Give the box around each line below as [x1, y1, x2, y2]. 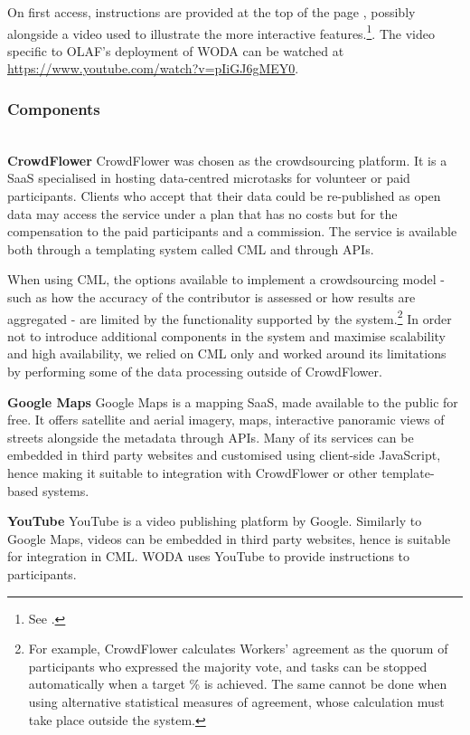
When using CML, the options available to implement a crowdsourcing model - [7, 270, 445, 289]
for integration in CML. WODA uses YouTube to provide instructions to [7, 547, 410, 566]
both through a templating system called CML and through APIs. [7, 239, 374, 258]
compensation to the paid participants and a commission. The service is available [7, 222, 457, 241]
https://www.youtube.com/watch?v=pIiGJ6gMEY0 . [7, 59, 299, 78]
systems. [42, 481, 89, 500]
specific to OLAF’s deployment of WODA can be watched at [7, 41, 344, 60]
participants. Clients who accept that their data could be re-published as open [7, 186, 441, 205]
